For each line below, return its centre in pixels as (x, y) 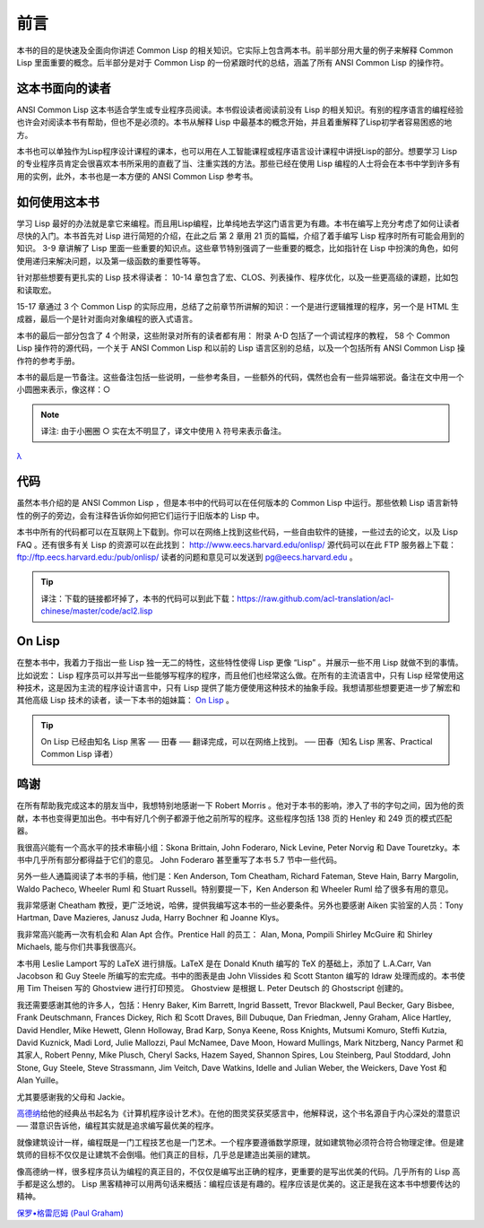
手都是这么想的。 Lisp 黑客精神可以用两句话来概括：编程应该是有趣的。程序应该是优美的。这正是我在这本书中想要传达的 (238, 1183)
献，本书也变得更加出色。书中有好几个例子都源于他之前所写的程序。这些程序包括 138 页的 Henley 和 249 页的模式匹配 (234, 818)
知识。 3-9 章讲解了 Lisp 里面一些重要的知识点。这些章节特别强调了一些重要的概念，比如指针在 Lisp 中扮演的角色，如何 (238, 248)
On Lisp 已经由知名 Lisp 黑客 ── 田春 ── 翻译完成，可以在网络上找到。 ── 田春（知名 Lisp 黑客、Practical (237, 742)
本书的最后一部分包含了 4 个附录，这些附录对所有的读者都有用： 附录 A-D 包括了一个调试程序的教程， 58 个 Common (233, 335)
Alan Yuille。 (40, 1080)
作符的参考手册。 (48, 361)
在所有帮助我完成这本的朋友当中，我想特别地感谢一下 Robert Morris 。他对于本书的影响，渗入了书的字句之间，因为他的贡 (241, 806)
